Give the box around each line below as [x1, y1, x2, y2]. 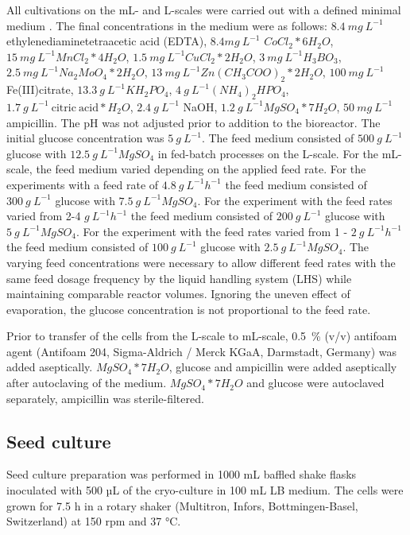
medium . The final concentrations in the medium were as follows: [6, 17, 327, 33]
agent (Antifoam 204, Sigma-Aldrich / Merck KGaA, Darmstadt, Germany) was [6, 343, 397, 359]
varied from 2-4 [6, 207, 81, 224]
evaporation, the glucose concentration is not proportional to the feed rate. [6, 300, 371, 317]
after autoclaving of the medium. [6, 374, 167, 391]
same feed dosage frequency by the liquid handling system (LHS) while [6, 269, 352, 286]
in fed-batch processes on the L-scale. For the [157, 145, 378, 161]
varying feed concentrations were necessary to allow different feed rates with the [6, 254, 396, 270]
